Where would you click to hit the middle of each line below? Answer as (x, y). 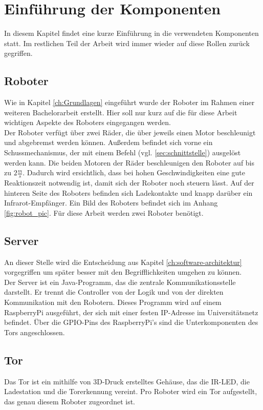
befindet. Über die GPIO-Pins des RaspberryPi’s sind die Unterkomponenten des (131, 322)
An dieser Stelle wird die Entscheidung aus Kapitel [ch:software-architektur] (123, 262)
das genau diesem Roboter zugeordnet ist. (70, 401)
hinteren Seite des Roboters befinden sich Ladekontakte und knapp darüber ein (128, 192)
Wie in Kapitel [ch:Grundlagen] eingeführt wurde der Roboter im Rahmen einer (129, 102)
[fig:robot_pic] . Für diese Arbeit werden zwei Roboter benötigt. (104, 212)
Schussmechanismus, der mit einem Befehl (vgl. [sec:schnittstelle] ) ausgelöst (123, 152)
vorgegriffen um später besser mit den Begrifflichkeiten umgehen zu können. (123, 272)
